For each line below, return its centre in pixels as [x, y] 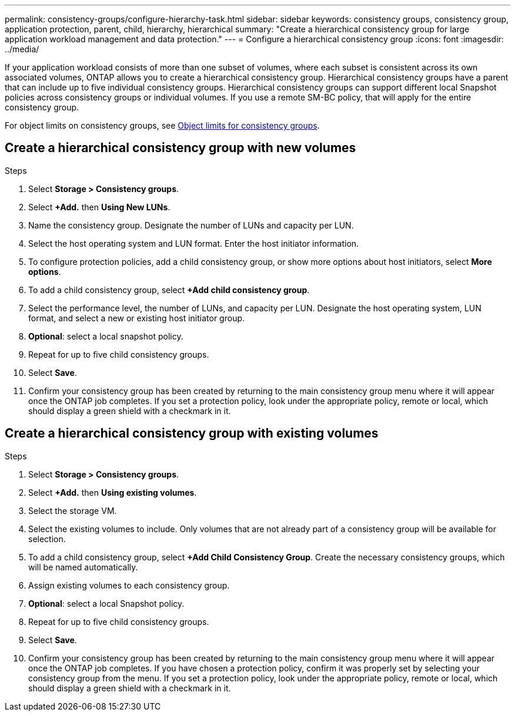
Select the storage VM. [73, 510]
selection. [47, 539]
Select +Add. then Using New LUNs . [99, 207]
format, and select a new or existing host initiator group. [137, 318]
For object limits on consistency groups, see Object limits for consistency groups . [162, 125]
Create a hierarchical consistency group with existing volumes [192, 433]
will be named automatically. [83, 567]
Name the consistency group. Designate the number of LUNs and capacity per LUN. [191, 225]
